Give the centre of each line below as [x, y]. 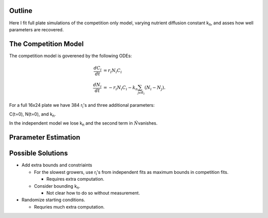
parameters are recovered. [36, 29]
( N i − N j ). [155, 88]
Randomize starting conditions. [53, 200]
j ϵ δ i [141, 93]
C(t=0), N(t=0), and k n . [33, 115]
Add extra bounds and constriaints [57, 165]
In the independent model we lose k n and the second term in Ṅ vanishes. [83, 124]
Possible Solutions [38, 153]
